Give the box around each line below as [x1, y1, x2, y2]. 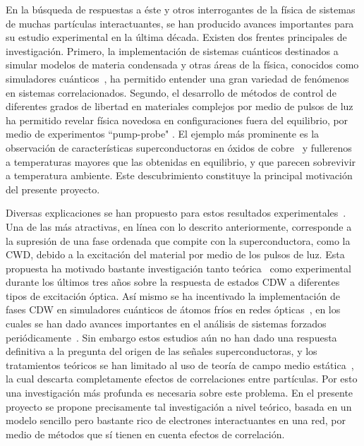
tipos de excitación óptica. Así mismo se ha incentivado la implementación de [6, 288, 340, 303]
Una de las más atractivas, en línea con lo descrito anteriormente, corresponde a [6, 219, 352, 234]
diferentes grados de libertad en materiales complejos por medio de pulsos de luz [6, 99, 353, 114]
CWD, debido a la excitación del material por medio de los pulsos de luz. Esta [6, 247, 345, 262]
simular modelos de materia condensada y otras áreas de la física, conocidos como [6, 57, 359, 72]
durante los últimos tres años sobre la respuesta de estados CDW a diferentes [6, 275, 340, 289]
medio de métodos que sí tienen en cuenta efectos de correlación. [6, 426, 285, 441]
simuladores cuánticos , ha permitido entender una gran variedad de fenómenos [6, 71, 349, 85]
